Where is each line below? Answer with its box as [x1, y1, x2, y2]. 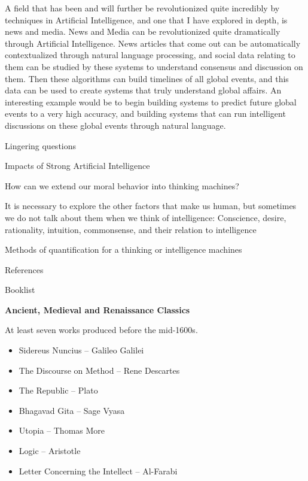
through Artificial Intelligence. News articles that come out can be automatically [5, 37, 301, 49]
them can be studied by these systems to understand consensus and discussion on [5, 60, 303, 72]
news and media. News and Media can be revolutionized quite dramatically [5, 25, 280, 38]
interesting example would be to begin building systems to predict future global [5, 95, 297, 108]
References [5, 263, 44, 276]
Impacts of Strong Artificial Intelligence [5, 159, 150, 172]
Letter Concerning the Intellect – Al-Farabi [19, 464, 178, 477]
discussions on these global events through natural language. [5, 119, 226, 131]
